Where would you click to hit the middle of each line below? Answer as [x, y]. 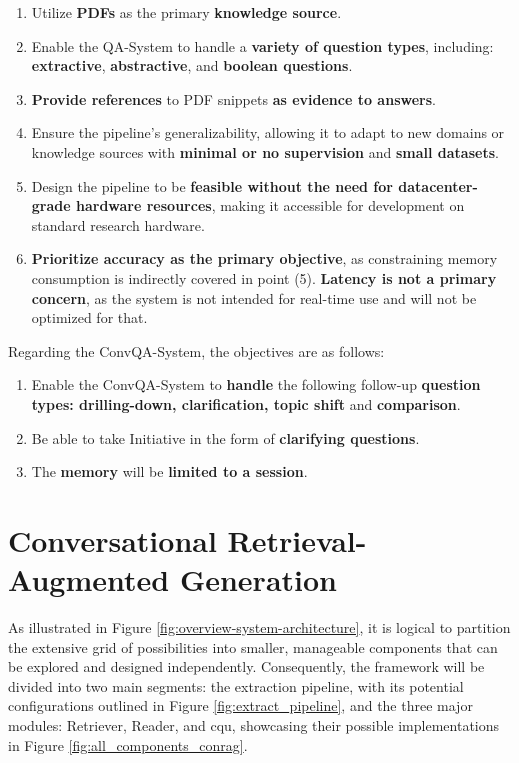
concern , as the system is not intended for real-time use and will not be [254, 297]
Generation [258, 579]
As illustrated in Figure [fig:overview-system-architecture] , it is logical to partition [259, 627]
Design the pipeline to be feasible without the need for [212, 185]
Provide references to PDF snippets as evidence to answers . [233, 98]
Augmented [89, 579]
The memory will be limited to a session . [169, 471]
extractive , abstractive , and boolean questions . [192, 65]
